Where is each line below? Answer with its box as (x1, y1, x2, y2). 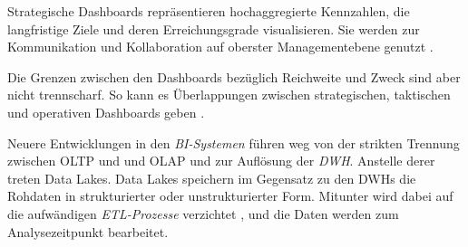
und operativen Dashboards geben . (7, 102, 205, 121)
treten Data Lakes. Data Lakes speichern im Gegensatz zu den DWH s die (7, 168, 416, 187)
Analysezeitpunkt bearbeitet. (7, 222, 169, 241)
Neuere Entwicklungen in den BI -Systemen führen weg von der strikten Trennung (7, 133, 460, 152)
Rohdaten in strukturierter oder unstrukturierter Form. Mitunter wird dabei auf (7, 186, 453, 205)
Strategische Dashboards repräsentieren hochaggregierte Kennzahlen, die (7, 2, 410, 20)
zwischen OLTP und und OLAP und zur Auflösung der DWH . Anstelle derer (7, 151, 435, 170)
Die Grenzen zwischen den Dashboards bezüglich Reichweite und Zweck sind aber (7, 67, 461, 86)
